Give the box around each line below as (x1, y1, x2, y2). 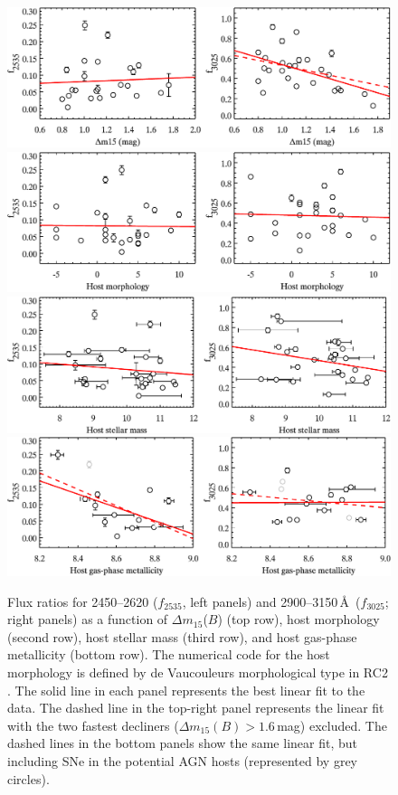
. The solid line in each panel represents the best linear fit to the (7, 680, 365, 699)
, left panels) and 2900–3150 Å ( (182, 592, 361, 610)
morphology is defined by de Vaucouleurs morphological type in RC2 (7, 663, 388, 682)
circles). (7, 769, 50, 788)
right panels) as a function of (7, 610, 168, 629)
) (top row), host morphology (217, 610, 380, 629)
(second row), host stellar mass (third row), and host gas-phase (7, 627, 357, 646)
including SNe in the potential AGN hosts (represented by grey (7, 751, 358, 770)
